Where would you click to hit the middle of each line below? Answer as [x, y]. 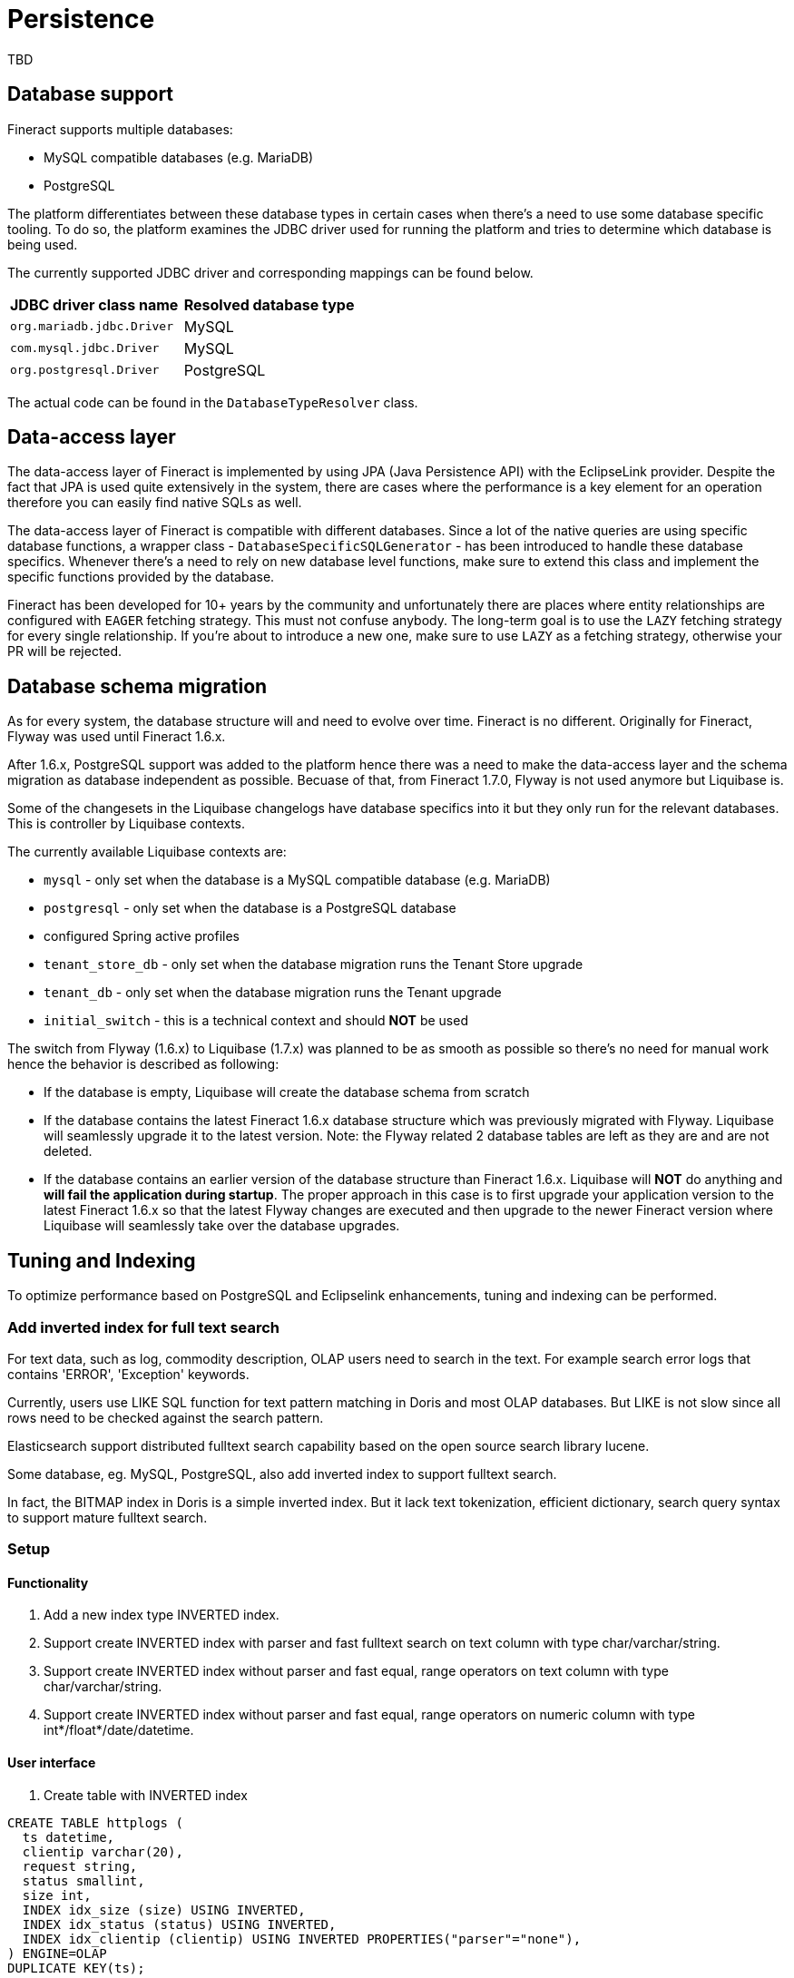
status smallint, [83, 1880]
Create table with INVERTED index [146, 1795]
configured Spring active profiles [142, 936]
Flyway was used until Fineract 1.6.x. [117, 737]
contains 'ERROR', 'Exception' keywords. [128, 1374]
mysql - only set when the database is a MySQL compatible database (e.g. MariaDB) [297, 880]
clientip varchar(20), [103, 1851]
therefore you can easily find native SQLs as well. [155, 503]
